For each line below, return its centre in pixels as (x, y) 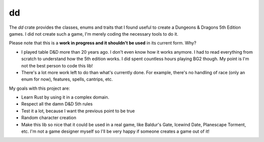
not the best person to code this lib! (57, 65)
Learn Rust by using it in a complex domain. (65, 97)
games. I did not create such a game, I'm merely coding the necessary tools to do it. (94, 34)
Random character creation (49, 118)
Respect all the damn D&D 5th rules (57, 104)
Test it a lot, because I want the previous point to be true (78, 111)
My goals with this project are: (40, 88)
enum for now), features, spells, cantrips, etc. (67, 79)
